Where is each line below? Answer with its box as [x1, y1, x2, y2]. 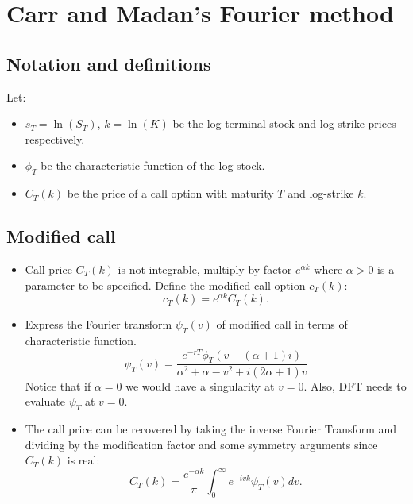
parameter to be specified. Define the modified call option [25, 276, 306, 293]
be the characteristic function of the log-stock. [41, 157, 265, 174]
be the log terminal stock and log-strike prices [172, 115, 396, 132]
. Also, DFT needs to [303, 377, 407, 394]
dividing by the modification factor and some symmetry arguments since [25, 436, 378, 452]
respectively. [25, 130, 85, 147]
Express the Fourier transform [25, 316, 172, 333]
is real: [67, 452, 100, 468]
